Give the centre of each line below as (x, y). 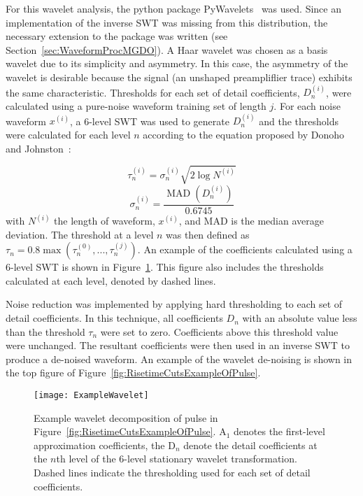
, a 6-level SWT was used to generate (149, 121)
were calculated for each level (68, 134)
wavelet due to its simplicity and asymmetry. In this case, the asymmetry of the (177, 63)
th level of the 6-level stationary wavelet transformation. (177, 459)
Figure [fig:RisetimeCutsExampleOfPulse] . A (130, 431)
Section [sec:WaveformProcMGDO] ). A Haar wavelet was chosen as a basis (167, 49)
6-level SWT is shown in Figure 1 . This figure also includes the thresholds (165, 267)
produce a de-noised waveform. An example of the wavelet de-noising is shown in (179, 359)
